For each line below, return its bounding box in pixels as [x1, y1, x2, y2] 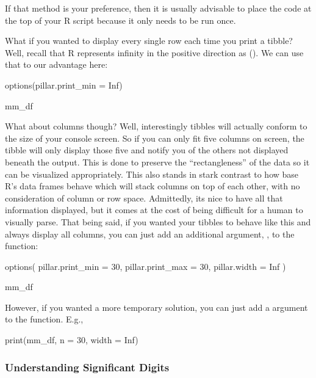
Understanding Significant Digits [5, 359, 170, 374]
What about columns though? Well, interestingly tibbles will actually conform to [5, 120, 307, 133]
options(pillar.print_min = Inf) [5, 78, 123, 91]
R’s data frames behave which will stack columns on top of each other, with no [5, 180, 300, 192]
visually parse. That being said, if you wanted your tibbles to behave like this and [5, 215, 311, 228]
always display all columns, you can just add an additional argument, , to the [5, 227, 295, 240]
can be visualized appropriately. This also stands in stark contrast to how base [5, 167, 299, 180]
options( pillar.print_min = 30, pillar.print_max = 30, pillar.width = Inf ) [5, 260, 286, 272]
